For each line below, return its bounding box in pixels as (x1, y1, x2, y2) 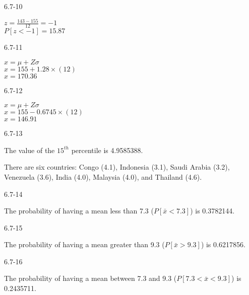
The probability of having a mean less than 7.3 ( (4, 205, 154, 216)
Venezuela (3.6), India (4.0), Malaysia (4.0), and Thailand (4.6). (4, 171, 202, 182)
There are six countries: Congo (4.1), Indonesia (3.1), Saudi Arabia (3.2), (4, 162, 230, 172)
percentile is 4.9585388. (71, 144, 143, 155)
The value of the (4, 144, 55, 155)
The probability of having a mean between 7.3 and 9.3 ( (4, 273, 177, 283)
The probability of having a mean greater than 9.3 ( (4, 239, 165, 250)
